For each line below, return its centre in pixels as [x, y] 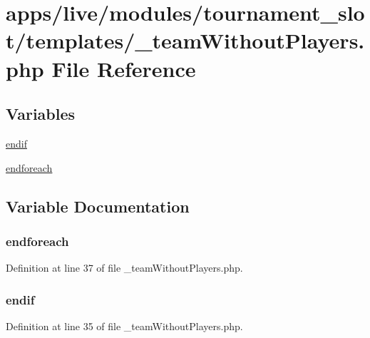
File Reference [124, 68]
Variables [41, 114]
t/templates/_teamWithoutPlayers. [185, 40]
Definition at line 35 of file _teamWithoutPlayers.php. [124, 326]
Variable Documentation [98, 206]
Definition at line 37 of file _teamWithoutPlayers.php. [124, 268]
